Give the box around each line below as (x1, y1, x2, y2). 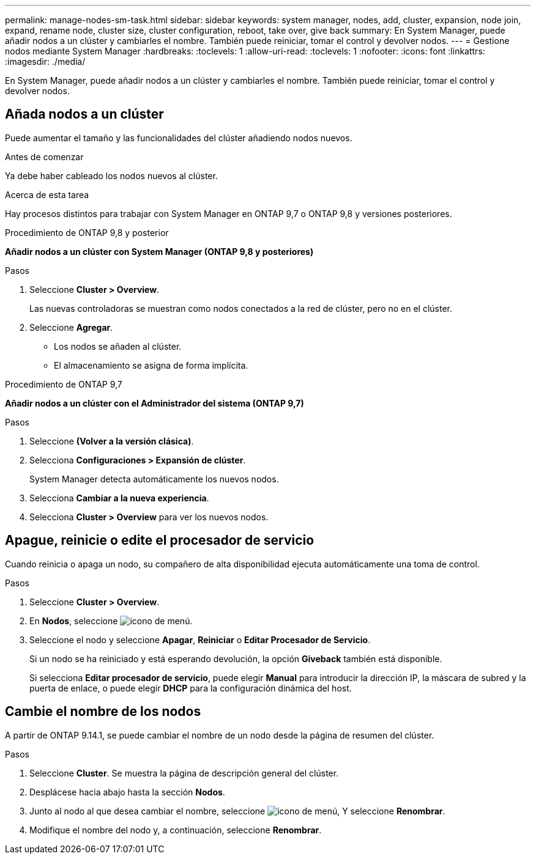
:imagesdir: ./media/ (5, 56, 86, 67)
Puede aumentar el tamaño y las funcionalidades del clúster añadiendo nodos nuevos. (5, 132, 352, 143)
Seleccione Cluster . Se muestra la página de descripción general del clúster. (29, 767, 339, 778)
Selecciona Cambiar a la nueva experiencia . (29, 492, 209, 503)
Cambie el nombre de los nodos (5, 704, 201, 720)
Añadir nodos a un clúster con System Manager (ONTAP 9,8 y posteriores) (5, 246, 314, 257)
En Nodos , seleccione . (29, 615, 193, 626)
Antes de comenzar (5, 151, 84, 162)
